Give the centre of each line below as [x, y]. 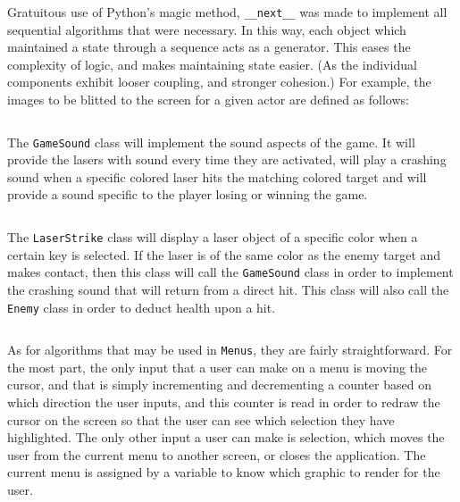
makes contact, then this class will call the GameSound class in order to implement [230, 272]
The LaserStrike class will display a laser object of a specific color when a [213, 237]
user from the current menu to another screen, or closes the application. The [217, 454]
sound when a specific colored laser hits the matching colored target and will [217, 176]
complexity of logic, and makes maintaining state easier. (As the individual [212, 64]
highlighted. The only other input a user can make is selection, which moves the [226, 437]
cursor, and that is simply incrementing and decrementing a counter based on [219, 385]
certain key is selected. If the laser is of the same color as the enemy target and [224, 254]
